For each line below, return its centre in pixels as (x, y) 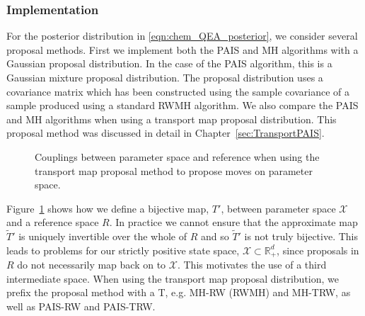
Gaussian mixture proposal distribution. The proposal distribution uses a (165, 77)
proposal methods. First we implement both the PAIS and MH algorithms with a (182, 49)
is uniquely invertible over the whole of (103, 236)
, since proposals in (318, 250)
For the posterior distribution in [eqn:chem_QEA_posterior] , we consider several (182, 36)
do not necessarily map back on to (92, 265)
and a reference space (53, 222)
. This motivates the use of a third (252, 265)
